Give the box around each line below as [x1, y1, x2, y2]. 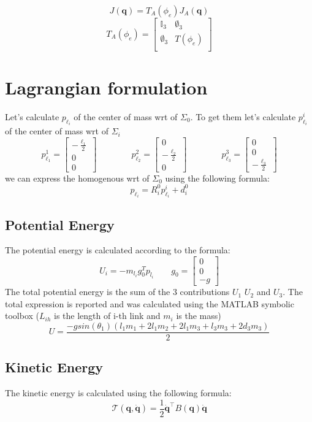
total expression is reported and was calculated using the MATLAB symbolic [5, 297, 294, 310]
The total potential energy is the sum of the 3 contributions [5, 285, 230, 298]
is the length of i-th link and [54, 309, 161, 322]
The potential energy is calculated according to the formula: [5, 244, 230, 256]
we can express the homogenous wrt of [5, 171, 150, 184]
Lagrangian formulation [5, 75, 208, 100]
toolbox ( [5, 309, 40, 322]
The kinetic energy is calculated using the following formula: [5, 386, 232, 399]
